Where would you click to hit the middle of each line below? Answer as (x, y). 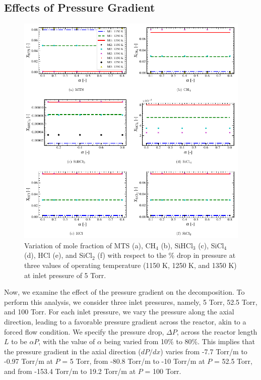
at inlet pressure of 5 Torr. (65, 275)
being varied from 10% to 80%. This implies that (179, 341)
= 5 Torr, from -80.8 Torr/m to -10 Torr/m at (134, 361)
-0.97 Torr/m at (28, 361)
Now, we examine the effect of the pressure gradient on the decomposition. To (124, 292)
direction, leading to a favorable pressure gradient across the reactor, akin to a (125, 321)
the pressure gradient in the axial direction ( (73, 351)
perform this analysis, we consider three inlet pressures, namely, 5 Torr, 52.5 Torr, (131, 302)
